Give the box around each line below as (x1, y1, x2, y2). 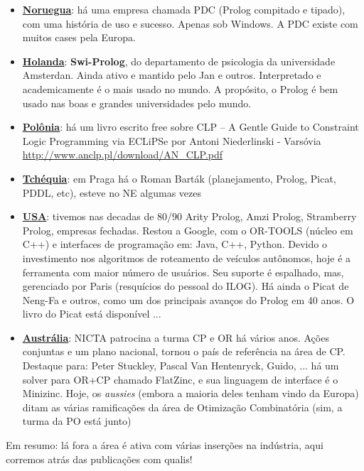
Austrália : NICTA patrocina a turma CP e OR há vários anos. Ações (22, 330, 329, 345)
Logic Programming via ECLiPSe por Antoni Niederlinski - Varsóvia (22, 133, 321, 148)
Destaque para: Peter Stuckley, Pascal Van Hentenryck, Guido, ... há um (22, 358, 339, 373)
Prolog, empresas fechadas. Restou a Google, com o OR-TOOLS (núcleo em (22, 222, 353, 237)
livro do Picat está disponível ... (22, 306, 161, 321)
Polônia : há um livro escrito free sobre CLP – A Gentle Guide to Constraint (22, 119, 359, 134)
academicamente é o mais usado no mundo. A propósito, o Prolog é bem (22, 81, 338, 96)
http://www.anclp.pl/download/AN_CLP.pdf (22, 147, 223, 162)
